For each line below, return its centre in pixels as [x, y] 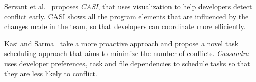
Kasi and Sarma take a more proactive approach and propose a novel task [121, 43]
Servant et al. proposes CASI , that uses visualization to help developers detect [128, 6]
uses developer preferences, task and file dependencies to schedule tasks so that [127, 63]
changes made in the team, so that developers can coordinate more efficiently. [125, 26]
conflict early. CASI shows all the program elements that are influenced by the [126, 16]
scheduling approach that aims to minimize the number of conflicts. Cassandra [127, 53]
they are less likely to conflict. [51, 73]
